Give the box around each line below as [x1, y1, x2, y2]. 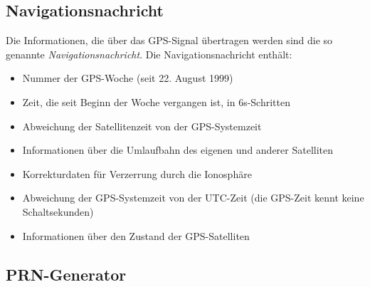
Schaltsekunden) [22, 204, 94, 219]
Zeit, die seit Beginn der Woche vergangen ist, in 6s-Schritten [22, 94, 290, 109]
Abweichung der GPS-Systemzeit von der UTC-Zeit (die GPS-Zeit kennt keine [22, 190, 364, 205]
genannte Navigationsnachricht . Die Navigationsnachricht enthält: [6, 46, 292, 61]
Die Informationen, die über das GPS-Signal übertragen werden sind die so [6, 33, 333, 48]
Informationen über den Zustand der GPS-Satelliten [22, 228, 250, 243]
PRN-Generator [6, 263, 127, 285]
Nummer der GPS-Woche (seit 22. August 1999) [22, 71, 233, 85]
